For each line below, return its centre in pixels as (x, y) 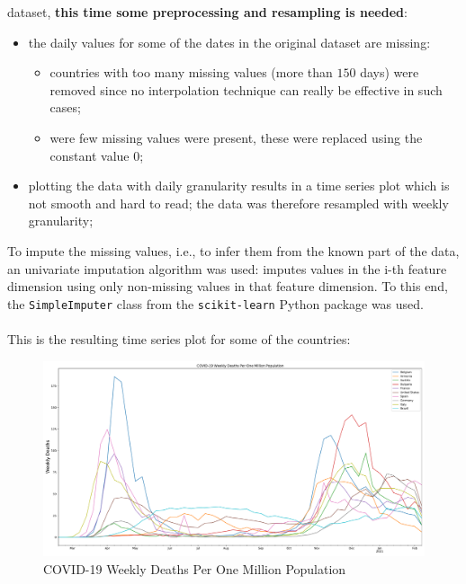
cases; (65, 107)
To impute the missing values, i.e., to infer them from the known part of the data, (233, 250)
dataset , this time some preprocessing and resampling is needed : (207, 12)
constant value (90, 155)
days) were (390, 72)
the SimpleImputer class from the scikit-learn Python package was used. (215, 303)
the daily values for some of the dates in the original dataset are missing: (229, 42)
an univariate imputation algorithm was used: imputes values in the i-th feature (227, 268)
